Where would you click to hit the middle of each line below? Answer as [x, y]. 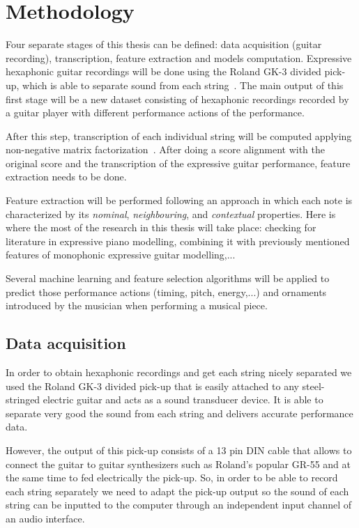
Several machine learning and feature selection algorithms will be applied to [168, 278]
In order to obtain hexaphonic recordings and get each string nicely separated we [179, 372]
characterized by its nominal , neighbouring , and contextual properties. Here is [171, 213]
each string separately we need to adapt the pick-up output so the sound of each [177, 491]
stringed [23, 399]
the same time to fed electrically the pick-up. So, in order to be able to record [172, 477]
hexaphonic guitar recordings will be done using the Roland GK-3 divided [163, 71]
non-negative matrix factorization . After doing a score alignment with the [165, 149]
